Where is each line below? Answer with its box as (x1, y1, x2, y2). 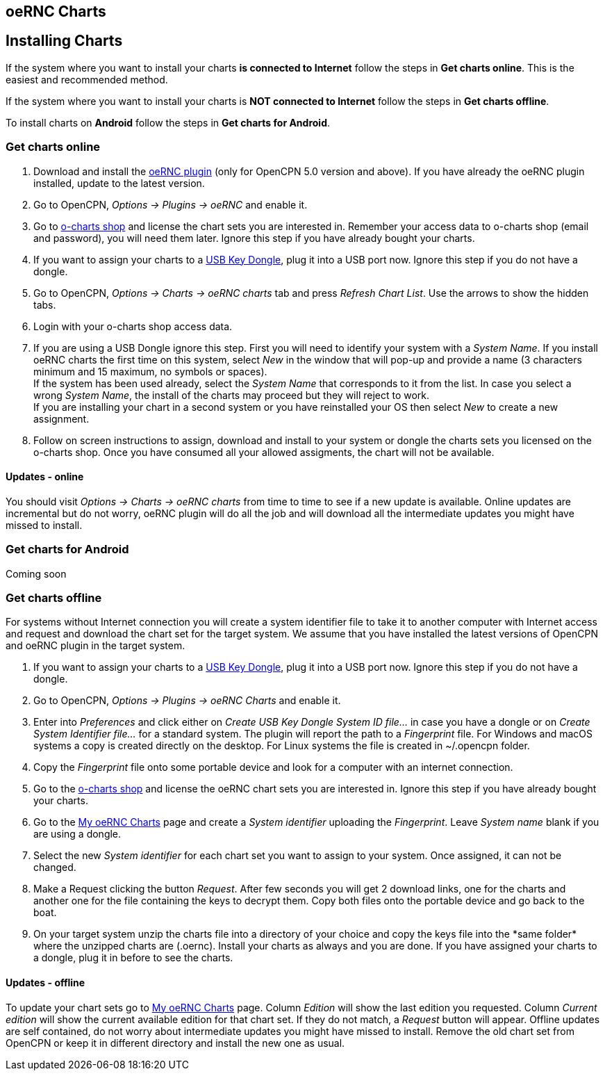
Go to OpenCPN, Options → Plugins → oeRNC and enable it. (33, 198, 308, 211)
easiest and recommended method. (6, 73, 168, 85)
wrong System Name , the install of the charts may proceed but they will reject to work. (33, 389, 430, 401)
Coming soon (6, 567, 67, 580)
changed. (33, 861, 76, 874)
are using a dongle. (33, 828, 122, 840)
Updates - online (6, 471, 84, 483)
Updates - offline (6, 976, 85, 988)
